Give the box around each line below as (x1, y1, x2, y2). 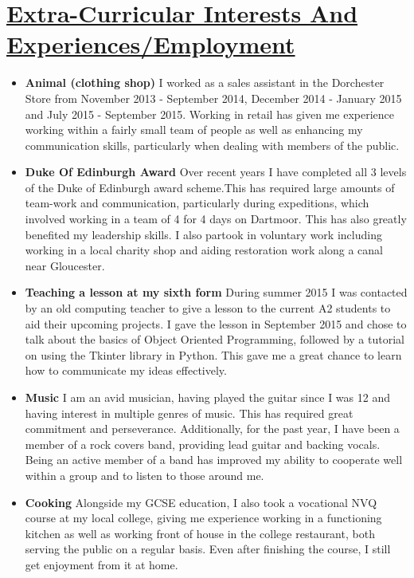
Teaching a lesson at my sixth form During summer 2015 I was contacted (25, 284, 408, 301)
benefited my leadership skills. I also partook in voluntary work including (25, 226, 382, 242)
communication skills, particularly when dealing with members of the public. (25, 136, 400, 153)
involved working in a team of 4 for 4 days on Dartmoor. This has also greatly (25, 210, 407, 227)
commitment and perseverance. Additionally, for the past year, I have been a (25, 420, 400, 437)
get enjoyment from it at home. (25, 556, 178, 572)
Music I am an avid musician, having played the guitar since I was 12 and (25, 389, 390, 405)
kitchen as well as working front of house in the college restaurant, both (25, 525, 375, 541)
